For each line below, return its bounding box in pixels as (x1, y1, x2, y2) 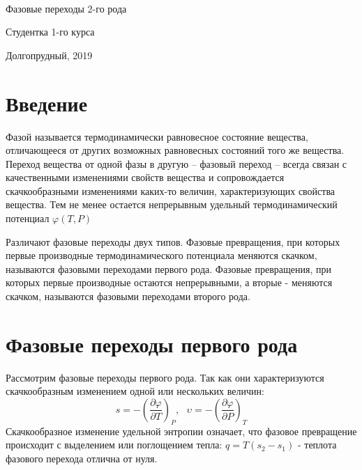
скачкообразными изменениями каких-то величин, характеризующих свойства (6, 183, 335, 198)
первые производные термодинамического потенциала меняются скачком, (6, 248, 317, 263)
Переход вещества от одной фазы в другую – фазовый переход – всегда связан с (6, 156, 347, 171)
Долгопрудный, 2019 (6, 47, 93, 62)
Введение (6, 88, 88, 117)
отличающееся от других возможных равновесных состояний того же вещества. (6, 143, 345, 157)
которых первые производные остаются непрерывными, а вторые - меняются (6, 275, 333, 290)
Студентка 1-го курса (6, 24, 95, 39)
